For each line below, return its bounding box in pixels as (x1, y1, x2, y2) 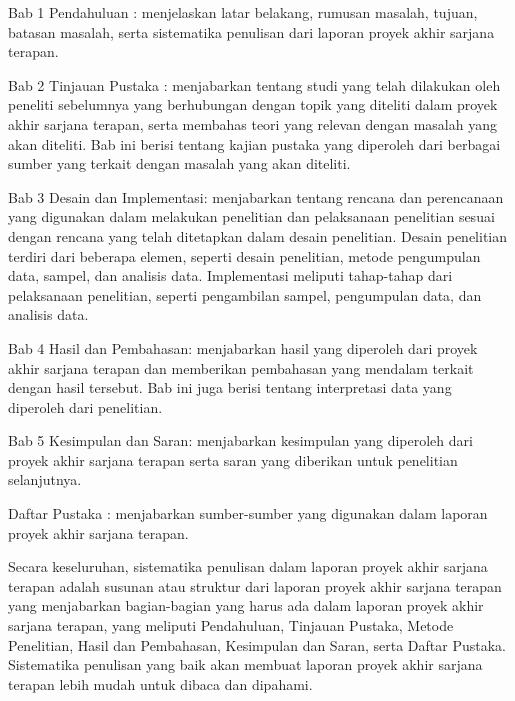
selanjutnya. (8, 469, 82, 490)
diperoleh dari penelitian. (8, 396, 163, 417)
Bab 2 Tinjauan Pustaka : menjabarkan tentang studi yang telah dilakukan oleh (8, 74, 501, 95)
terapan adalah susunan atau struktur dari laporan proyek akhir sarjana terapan (8, 575, 502, 596)
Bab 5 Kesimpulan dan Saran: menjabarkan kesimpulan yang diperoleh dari (8, 430, 473, 451)
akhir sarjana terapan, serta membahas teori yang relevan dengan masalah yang (8, 113, 497, 134)
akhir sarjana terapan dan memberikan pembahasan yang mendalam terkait (8, 357, 474, 378)
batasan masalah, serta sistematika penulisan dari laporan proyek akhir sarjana (8, 21, 495, 42)
